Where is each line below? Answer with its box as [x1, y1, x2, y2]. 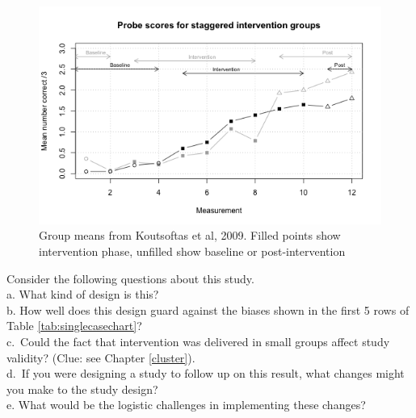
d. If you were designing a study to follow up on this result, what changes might [6, 365, 405, 382]
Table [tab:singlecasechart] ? [6, 317, 142, 334]
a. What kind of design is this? [6, 286, 159, 303]
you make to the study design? [6, 380, 158, 397]
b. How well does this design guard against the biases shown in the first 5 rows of [6, 301, 410, 318]
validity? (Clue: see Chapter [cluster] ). [6, 349, 195, 366]
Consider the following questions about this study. [6, 270, 254, 286]
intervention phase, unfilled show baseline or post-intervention [39, 243, 346, 259]
